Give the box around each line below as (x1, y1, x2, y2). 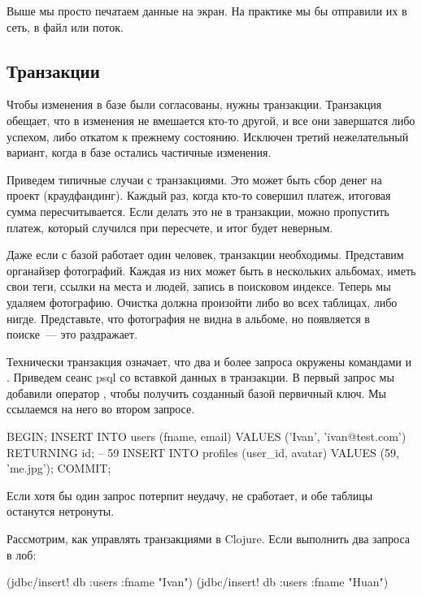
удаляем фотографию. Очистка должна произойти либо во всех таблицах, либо (7, 293, 398, 310)
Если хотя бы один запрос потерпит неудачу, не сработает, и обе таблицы (7, 486, 373, 503)
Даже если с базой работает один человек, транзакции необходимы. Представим (7, 246, 404, 263)
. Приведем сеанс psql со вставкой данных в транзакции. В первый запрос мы (7, 369, 394, 386)
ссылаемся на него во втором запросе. (7, 400, 195, 417)
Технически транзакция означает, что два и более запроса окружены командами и (7, 352, 411, 369)
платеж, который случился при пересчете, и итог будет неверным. (7, 218, 333, 235)
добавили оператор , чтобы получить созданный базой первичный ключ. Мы (7, 384, 386, 401)
